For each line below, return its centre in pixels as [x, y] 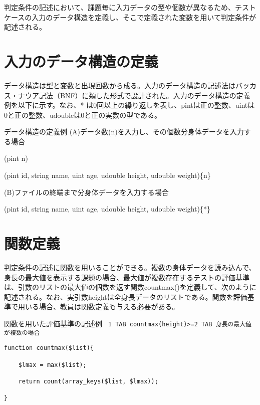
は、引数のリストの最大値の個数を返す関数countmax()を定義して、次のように [130, 287]
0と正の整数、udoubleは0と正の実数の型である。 [83, 115]
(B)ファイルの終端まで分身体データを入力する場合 [86, 192]
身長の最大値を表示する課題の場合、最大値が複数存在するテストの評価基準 [127, 277]
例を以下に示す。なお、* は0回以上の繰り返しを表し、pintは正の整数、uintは [129, 105]
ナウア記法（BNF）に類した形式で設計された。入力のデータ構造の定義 [134, 95]
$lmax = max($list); [52, 365]
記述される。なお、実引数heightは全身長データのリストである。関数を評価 [126, 296]
